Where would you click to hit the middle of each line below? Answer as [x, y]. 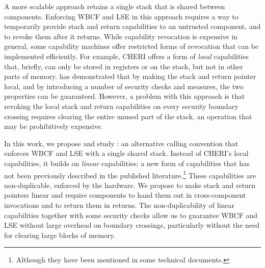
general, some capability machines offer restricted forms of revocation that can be [131, 46]
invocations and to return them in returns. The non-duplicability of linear [119, 205]
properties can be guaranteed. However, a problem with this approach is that [125, 96]
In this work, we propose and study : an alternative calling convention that [121, 143]
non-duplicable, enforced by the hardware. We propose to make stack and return [130, 185]
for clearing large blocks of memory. [60, 235]
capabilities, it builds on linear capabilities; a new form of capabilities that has [127, 163]
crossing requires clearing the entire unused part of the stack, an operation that [128, 116]
